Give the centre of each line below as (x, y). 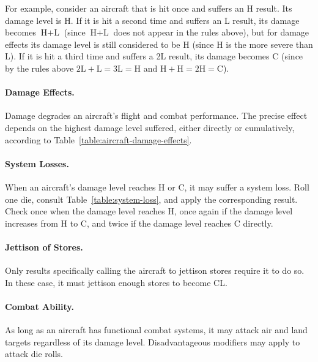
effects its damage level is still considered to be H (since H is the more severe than (159, 44)
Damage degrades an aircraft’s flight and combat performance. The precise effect (156, 115)
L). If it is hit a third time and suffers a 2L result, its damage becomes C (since (154, 56)
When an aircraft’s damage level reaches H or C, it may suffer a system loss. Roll (157, 187)
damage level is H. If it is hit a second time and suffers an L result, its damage (152, 20)
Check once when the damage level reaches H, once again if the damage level (149, 211)
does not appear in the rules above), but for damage (211, 32)
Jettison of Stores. (44, 247)
